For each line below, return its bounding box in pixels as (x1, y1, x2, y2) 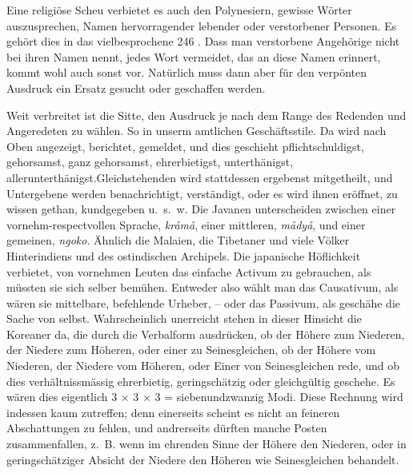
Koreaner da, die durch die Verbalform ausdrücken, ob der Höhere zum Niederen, (6, 325, 405, 342)
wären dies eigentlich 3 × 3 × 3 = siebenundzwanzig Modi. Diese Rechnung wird (6, 388, 403, 405)
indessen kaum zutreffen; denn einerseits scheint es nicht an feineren (6, 403, 340, 420)
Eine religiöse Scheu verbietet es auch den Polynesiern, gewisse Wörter (6, 2, 352, 18)
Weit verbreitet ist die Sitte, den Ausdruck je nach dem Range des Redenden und (6, 106, 407, 123)
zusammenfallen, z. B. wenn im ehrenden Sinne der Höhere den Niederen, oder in (6, 435, 407, 452)
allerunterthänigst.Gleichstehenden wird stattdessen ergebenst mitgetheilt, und (6, 169, 393, 185)
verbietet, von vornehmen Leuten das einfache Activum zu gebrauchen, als (6, 263, 371, 280)
